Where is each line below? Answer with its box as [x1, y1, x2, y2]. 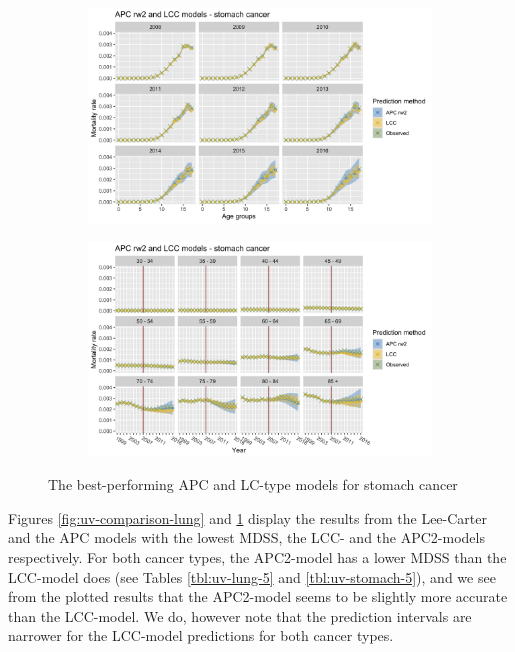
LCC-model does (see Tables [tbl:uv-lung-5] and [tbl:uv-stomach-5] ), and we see [8, 566, 496, 587]
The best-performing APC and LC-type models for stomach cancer [48, 474, 458, 495]
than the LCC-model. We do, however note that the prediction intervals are [8, 605, 472, 626]
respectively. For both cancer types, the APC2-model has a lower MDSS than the [8, 546, 507, 567]
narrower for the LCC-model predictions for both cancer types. [8, 625, 394, 646]
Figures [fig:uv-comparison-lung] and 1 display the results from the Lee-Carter [8, 507, 487, 528]
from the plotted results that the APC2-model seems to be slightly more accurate [8, 586, 508, 607]
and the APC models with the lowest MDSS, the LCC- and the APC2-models [8, 527, 485, 548]
